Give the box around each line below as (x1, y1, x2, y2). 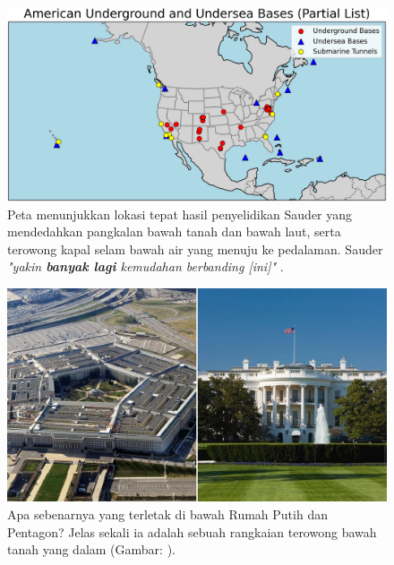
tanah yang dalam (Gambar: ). (7, 540, 176, 559)
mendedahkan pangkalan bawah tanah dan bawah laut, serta (7, 222, 341, 241)
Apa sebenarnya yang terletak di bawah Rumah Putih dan (7, 505, 328, 524)
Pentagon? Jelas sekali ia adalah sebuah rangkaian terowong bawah (7, 522, 377, 541)
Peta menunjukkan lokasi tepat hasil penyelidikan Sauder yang (7, 204, 353, 223)
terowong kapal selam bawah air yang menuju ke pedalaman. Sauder (7, 239, 383, 258)
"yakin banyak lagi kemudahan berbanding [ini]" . (7, 257, 284, 276)
